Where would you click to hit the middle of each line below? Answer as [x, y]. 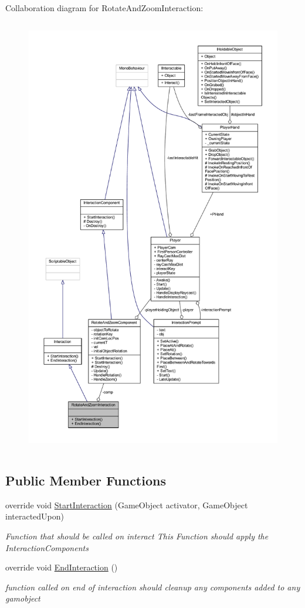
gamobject [23, 598]
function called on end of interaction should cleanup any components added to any [153, 587]
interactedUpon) [35, 516]
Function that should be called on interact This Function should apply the [137, 536]
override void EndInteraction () [62, 567]
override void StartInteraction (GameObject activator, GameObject [127, 505]
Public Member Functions [86, 480]
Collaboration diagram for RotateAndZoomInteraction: [104, 8]
